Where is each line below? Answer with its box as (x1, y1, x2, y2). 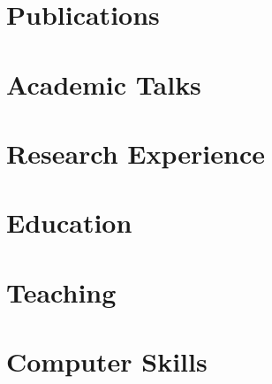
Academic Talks (6, 65, 201, 102)
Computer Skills (6, 343, 208, 380)
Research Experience (6, 134, 265, 171)
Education (6, 204, 132, 241)
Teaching (6, 273, 117, 310)
